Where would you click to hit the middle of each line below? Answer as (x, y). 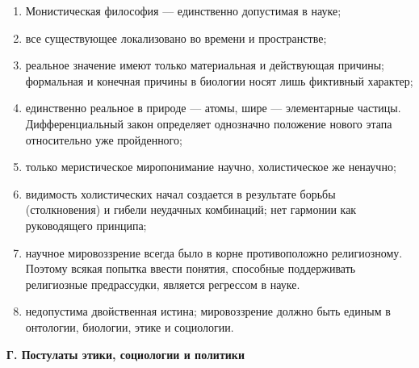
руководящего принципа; (86, 225)
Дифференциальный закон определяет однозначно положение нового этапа (209, 123)
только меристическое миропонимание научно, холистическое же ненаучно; (211, 167)
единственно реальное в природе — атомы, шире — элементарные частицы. (213, 108)
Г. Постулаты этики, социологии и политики (126, 354)
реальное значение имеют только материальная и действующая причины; (205, 65)
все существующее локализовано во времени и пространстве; (176, 38)
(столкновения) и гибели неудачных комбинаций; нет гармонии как (191, 209)
